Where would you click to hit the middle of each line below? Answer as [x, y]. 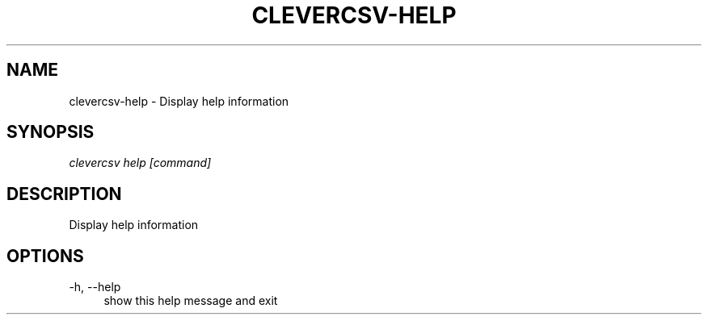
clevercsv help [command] [140, 163]
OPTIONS [45, 256]
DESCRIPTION [64, 194]
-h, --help [95, 287]
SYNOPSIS [51, 132]
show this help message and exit [191, 301]
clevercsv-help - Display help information [179, 101]
